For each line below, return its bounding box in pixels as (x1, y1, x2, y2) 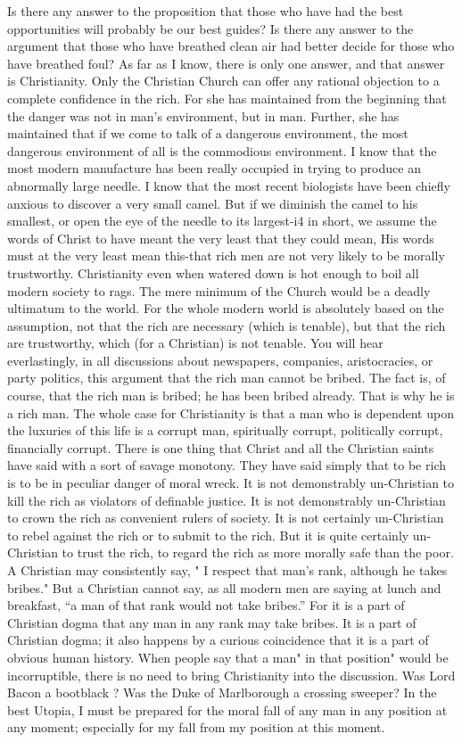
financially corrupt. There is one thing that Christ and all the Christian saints (7, 438, 434, 457)
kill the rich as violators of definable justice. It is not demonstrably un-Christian (7, 491, 446, 509)
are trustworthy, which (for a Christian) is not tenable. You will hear (7, 334, 384, 352)
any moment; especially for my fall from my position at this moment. (7, 718, 385, 737)
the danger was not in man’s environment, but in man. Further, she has (7, 106, 400, 125)
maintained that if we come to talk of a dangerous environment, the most (7, 124, 408, 143)
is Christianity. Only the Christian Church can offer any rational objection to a (7, 71, 440, 90)
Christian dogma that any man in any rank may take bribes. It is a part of (7, 613, 417, 631)
